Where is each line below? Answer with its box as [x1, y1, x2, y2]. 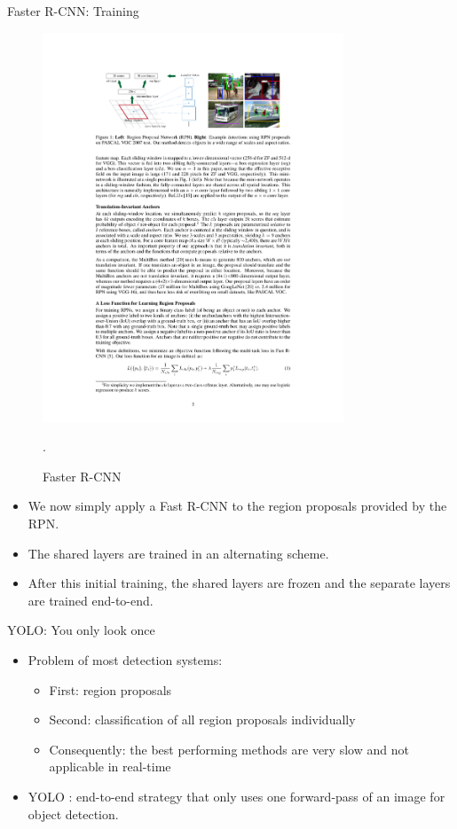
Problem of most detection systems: [28, 651, 223, 669]
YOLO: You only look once [7, 621, 155, 639]
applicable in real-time [49, 757, 171, 776]
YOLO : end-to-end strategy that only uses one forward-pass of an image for [28, 787, 445, 805]
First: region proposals [49, 680, 172, 699]
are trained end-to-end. [28, 590, 154, 609]
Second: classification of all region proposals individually [49, 710, 356, 729]
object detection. [28, 804, 119, 823]
